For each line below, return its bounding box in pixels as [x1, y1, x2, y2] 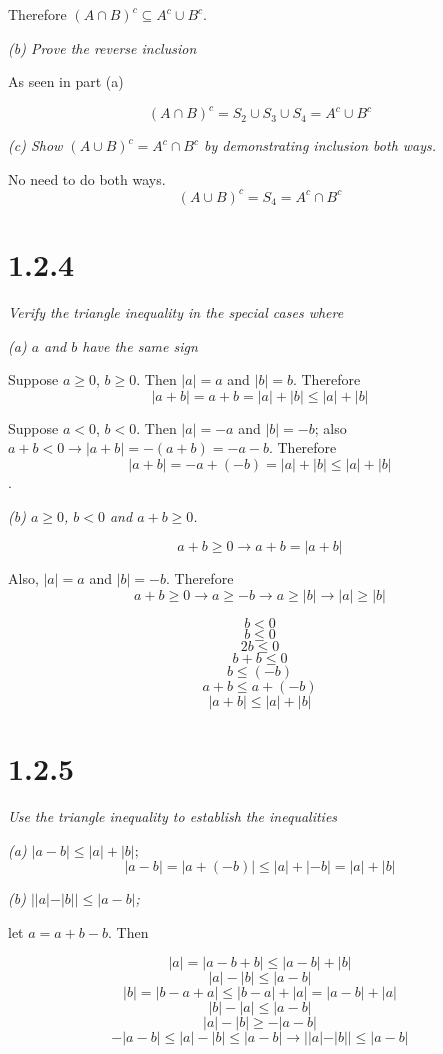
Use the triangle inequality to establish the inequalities [8, 805, 338, 826]
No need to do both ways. [8, 168, 166, 189]
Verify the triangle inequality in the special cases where [8, 302, 344, 323]
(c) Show [8, 135, 63, 156]
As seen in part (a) [8, 71, 124, 92]
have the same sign [82, 335, 198, 356]
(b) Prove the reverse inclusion [8, 37, 197, 58]
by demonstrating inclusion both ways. [204, 135, 437, 156]
